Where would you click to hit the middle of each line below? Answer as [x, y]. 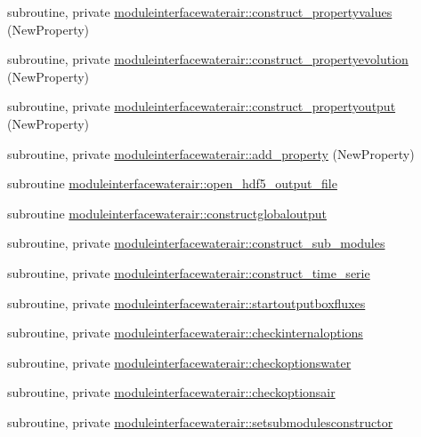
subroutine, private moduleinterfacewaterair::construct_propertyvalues [200, 12]
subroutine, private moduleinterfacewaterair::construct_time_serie [189, 272]
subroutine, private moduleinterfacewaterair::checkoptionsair [171, 392]
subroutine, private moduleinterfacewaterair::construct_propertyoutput [202, 106]
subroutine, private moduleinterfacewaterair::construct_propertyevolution [208, 59]
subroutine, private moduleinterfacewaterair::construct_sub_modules [196, 243]
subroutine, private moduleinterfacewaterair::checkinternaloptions [185, 333]
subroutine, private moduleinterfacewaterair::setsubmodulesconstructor [200, 421]
